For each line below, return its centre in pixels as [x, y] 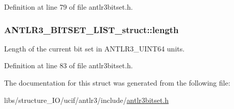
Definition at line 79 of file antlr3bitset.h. [68, 7]
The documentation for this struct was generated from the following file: [117, 83]
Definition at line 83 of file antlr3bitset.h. [68, 65]
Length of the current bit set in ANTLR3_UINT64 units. [95, 48]
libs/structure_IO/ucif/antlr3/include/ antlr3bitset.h [87, 100]
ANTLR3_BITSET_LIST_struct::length [91, 29]
